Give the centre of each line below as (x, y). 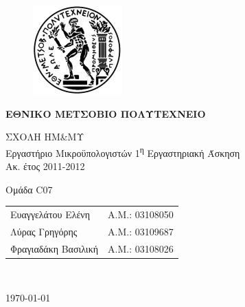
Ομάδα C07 (29, 189)
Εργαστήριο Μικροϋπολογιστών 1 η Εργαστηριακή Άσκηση (123, 151)
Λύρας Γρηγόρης (44, 231)
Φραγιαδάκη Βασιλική (55, 248)
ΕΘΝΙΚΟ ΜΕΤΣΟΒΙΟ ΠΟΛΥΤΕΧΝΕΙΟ (106, 113)
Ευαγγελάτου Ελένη (50, 214)
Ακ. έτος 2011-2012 (45, 166)
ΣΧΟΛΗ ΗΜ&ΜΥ (45, 137)
